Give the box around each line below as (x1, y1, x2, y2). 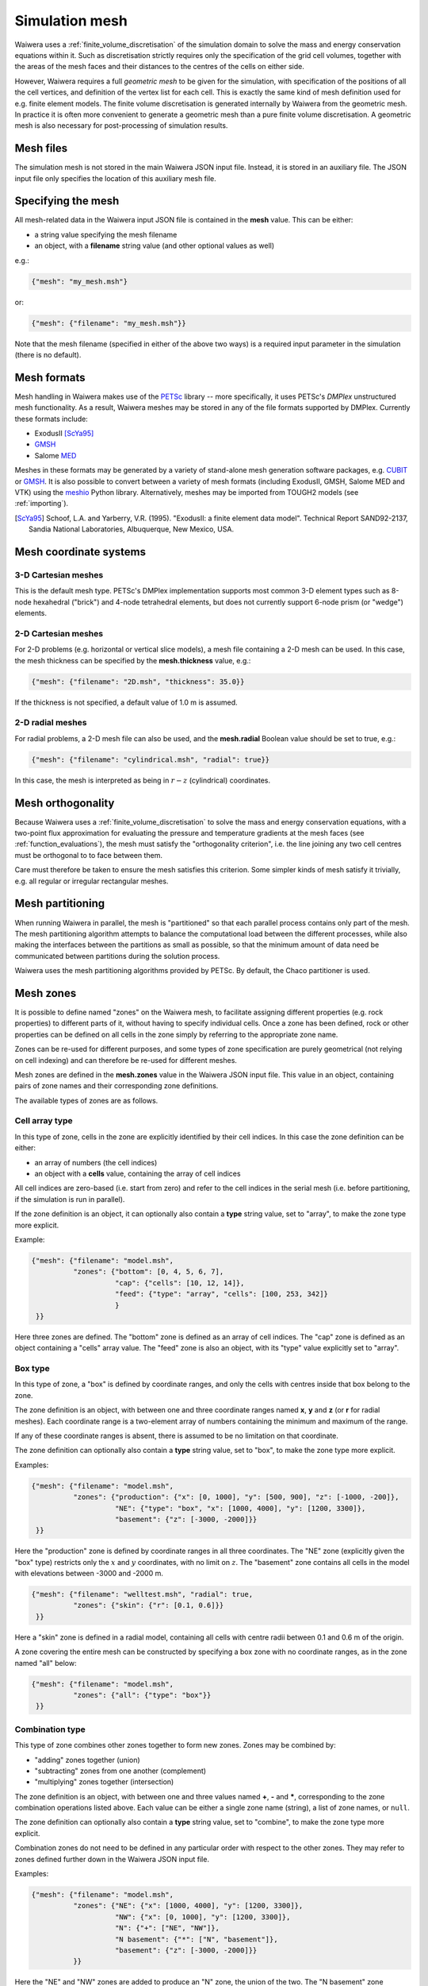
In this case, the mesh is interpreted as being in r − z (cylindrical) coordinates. (14, 775, 271, 785)
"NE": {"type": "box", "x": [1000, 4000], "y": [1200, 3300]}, (115, 1504, 366, 1513)
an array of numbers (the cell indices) (34, 1157, 158, 1167)
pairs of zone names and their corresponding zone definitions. (14, 1081, 219, 1091)
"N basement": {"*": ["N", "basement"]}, (115, 1934, 278, 1944)
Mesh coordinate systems (14, 545, 147, 558)
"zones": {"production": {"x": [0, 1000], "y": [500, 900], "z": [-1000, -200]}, (72, 1493, 399, 1501)
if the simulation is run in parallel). (14, 1194, 125, 1204)
